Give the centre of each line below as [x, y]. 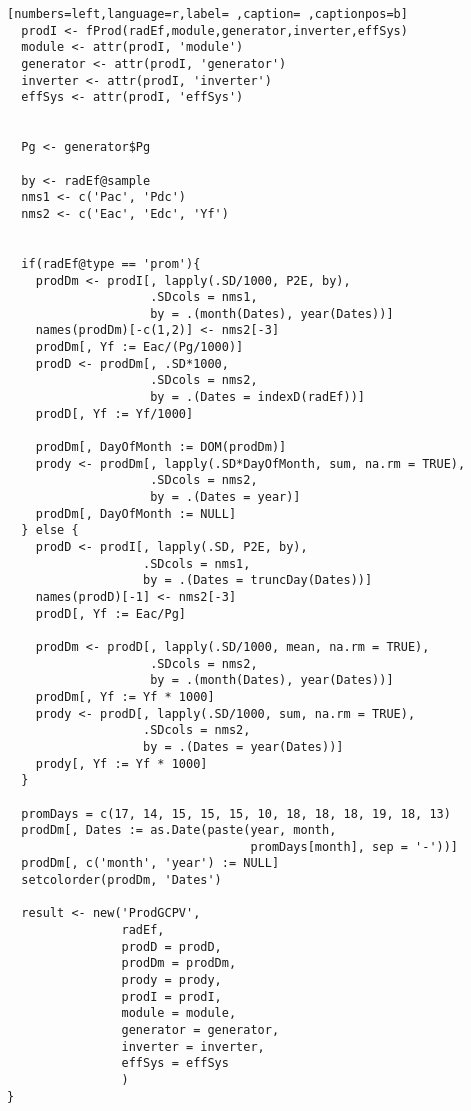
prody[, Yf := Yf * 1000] [121, 763]
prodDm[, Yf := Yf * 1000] [125, 696]
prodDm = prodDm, [179, 963]
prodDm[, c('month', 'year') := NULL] [150, 863]
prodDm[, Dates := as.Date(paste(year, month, [179, 830]
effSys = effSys [175, 1063]
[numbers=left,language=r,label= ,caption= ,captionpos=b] [207, 14]
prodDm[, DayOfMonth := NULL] [136, 513]
